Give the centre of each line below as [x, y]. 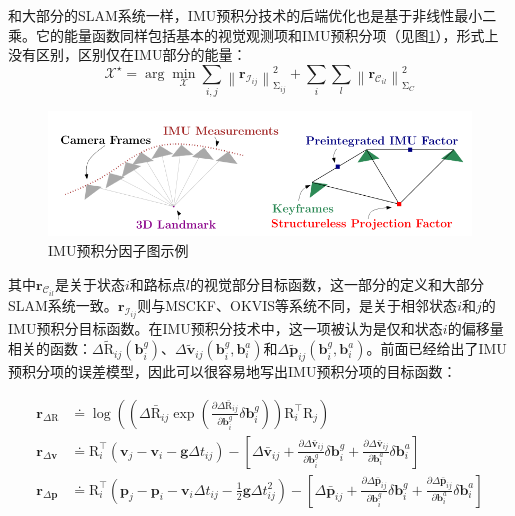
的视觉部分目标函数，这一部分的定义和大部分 [336, 283]
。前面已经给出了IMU [436, 348]
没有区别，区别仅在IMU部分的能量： [127, 54]
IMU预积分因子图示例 [118, 249]
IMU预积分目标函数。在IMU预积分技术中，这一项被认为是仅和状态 [225, 328]
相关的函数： [50, 348]
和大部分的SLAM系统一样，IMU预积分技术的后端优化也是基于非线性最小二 [252, 15]
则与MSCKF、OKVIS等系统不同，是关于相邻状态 [297, 304]
